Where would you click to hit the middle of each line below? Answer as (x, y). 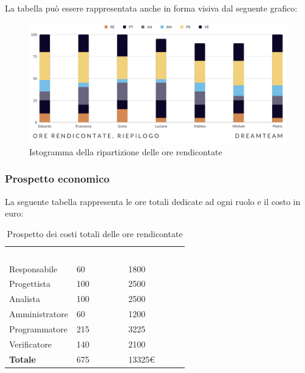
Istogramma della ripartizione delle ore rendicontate (126, 151)
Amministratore (39, 314)
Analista (25, 299)
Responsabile (33, 268)
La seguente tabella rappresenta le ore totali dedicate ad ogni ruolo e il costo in (153, 201)
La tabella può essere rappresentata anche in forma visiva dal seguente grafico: (151, 8)
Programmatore (38, 329)
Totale (22, 359)
